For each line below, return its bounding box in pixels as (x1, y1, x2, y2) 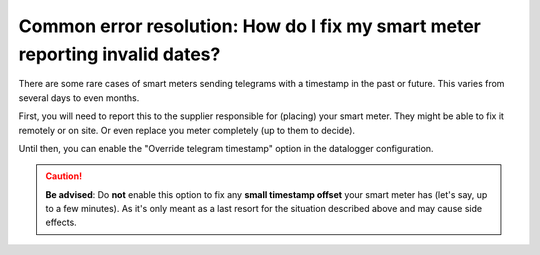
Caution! (45, 170, 83, 182)
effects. (45, 216, 77, 229)
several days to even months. (18, 91, 140, 104)
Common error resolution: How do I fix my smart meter (18, 15, 482, 37)
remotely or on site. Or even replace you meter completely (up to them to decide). (18, 124, 355, 136)
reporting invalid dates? (18, 43, 221, 65)
